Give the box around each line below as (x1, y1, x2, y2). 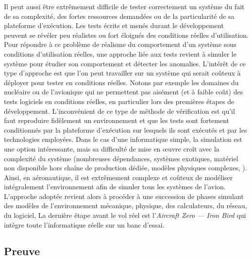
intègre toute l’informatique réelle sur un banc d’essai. (4, 219, 165, 229)
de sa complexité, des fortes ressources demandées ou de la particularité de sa (4, 11, 235, 21)
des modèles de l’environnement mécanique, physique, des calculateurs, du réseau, (4, 200, 247, 211)
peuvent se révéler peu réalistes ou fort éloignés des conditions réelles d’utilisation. (4, 30, 249, 40)
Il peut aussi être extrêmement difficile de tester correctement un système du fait (4, 1, 245, 11)
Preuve (4, 243, 40, 258)
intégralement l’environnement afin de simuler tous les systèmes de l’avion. (4, 182, 226, 192)
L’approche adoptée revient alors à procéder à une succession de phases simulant (4, 191, 244, 201)
